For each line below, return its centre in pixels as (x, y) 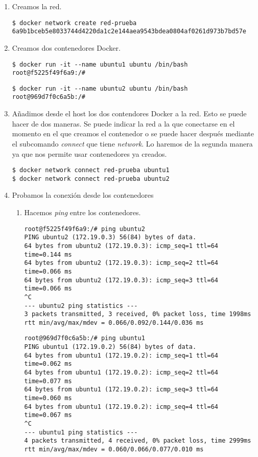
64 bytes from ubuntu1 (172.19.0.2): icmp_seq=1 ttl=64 (121, 355)
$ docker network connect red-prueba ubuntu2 (91, 179)
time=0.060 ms (48, 398)
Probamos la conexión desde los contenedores (83, 195)
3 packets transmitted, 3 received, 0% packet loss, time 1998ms (138, 314)
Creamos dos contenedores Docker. (66, 47)
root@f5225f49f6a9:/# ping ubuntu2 (85, 229)
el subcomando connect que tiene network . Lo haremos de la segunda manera (132, 143)
